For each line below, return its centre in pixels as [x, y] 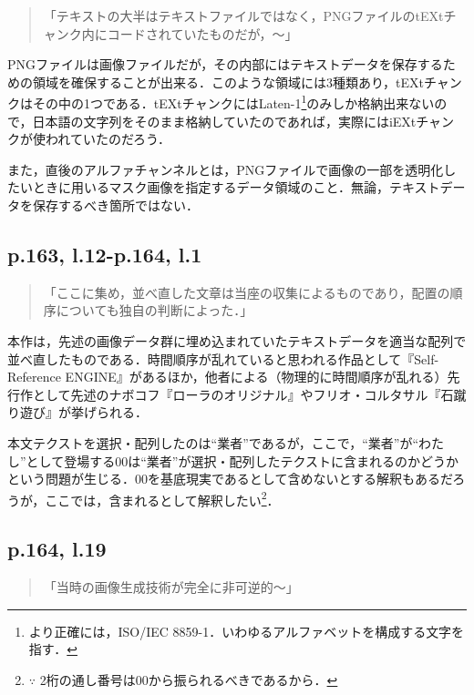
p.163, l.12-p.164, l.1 [105, 254]
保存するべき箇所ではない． [115, 205]
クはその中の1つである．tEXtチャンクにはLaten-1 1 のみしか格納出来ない [221, 102]
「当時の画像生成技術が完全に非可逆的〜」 [171, 587]
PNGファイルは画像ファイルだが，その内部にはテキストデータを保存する [225, 64]
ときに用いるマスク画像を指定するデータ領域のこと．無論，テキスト [236, 187]
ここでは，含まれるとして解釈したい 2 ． [162, 498]
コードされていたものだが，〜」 [202, 33]
